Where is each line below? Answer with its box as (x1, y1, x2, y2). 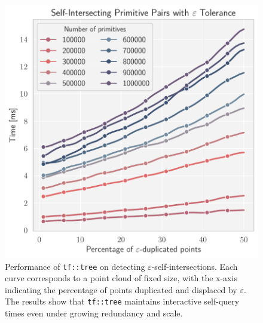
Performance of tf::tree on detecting (5, 260, 145, 272)
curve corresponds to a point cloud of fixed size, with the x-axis (5, 272, 237, 284)
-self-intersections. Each (151, 260, 238, 272)
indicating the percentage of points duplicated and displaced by (5, 283, 237, 296)
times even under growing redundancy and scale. (5, 307, 183, 319)
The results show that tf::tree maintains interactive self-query (5, 295, 240, 307)
